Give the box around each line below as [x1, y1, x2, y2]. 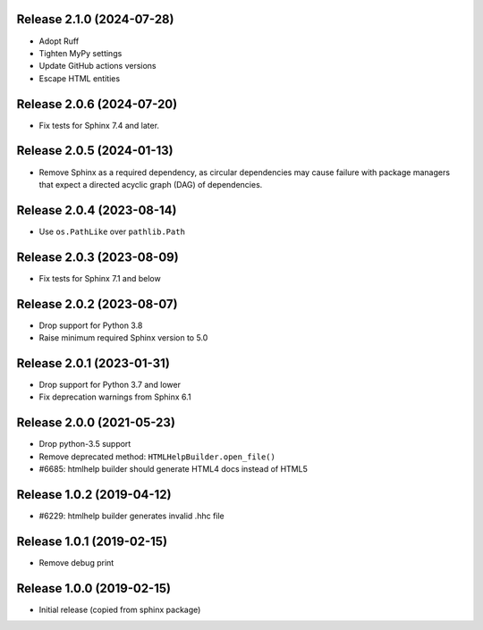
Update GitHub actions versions [38, 61, 157, 71]
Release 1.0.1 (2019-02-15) [16, 533, 168, 549]
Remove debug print [38, 557, 114, 567]
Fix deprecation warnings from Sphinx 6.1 [38, 391, 191, 402]
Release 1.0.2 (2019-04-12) [16, 487, 172, 502]
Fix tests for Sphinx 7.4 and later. [38, 120, 160, 130]
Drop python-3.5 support [38, 439, 131, 449]
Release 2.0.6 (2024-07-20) [16, 97, 178, 112]
